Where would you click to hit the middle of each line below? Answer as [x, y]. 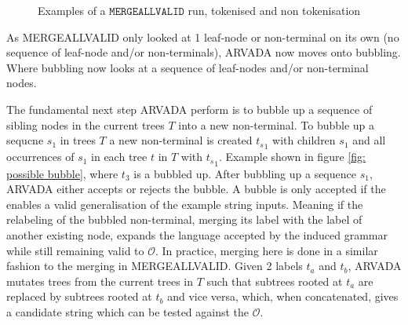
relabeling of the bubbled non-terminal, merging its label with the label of [184, 219]
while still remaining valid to [75, 250]
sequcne [25, 140]
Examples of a [72, 10]
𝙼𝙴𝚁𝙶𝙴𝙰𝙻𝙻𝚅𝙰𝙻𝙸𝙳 [147, 12]
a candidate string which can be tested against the [128, 312]
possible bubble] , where [62, 173]
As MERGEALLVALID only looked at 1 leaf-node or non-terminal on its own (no [203, 37]
